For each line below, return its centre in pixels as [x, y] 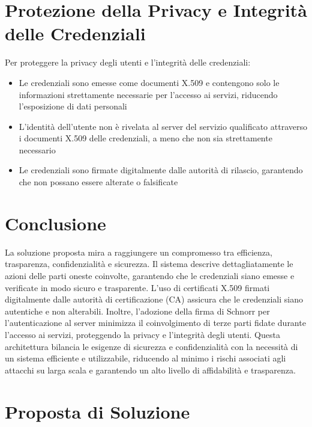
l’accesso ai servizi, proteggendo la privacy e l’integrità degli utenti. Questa [142, 334]
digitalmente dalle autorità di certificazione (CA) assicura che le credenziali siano [154, 299]
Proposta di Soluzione [97, 411]
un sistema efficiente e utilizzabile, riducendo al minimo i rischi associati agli [145, 358]
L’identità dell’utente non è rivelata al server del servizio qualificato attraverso [163, 126]
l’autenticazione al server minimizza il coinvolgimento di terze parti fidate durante [155, 323]
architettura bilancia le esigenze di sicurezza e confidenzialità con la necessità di [151, 346]
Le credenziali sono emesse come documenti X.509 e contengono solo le [149, 82]
